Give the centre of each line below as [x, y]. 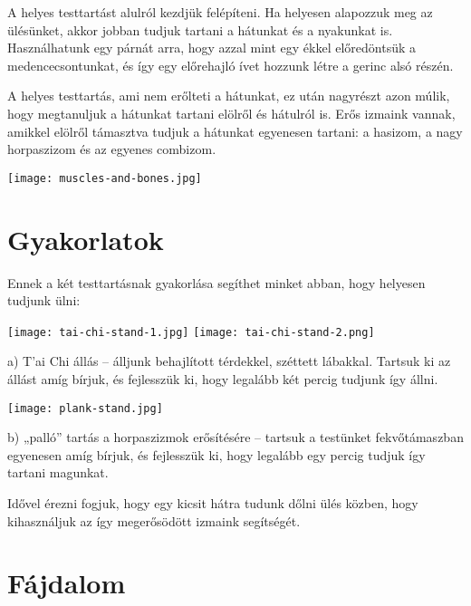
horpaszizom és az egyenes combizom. [112, 149]
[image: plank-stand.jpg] [85, 408]
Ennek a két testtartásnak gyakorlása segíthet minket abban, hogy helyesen [216, 282]
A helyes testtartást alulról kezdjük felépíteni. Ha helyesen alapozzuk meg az [220, 12]
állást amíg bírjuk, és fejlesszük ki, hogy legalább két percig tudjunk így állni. [223, 378]
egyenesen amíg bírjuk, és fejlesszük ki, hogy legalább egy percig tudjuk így [216, 454]
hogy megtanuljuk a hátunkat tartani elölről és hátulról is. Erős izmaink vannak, [231, 113]
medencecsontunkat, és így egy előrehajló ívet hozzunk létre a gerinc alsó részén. [231, 65]
